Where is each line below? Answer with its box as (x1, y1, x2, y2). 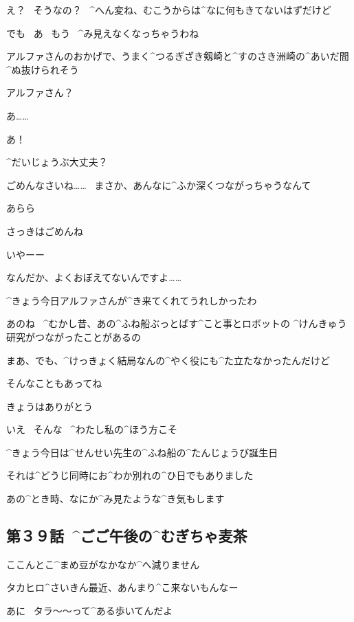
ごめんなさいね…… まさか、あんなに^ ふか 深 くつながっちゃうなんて (6, 177, 311, 192)
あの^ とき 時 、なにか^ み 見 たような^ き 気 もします (6, 491, 225, 506)
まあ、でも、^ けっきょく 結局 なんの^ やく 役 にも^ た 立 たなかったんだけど (6, 353, 330, 367)
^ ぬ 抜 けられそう (6, 62, 79, 76)
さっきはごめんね (6, 223, 83, 238)
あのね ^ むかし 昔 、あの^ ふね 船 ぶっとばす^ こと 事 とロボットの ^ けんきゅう (6, 316, 347, 331)
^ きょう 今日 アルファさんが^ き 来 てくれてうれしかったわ (6, 293, 257, 307)
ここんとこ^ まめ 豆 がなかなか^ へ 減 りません (6, 557, 200, 571)
